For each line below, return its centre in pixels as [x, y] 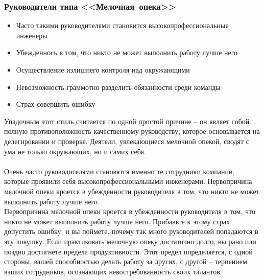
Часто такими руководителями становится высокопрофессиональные [122, 25]
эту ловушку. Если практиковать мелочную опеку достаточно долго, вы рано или [130, 241]
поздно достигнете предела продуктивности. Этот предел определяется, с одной [128, 251]
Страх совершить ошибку [56, 104]
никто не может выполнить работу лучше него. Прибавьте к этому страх [117, 221]
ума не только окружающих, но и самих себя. [75, 151]
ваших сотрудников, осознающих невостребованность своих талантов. [113, 271]
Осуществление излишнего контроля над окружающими [103, 69]
